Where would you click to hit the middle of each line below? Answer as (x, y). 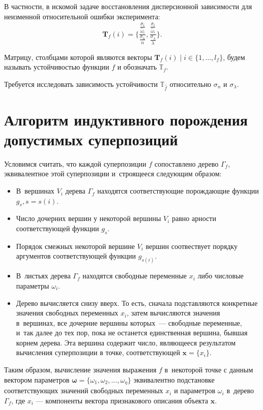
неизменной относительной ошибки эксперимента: (82, 16)
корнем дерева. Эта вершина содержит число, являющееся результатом (126, 342)
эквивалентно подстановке (174, 379)
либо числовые (221, 276)
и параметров (195, 390)
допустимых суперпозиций (91, 139)
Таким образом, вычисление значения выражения (80, 370)
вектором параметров (37, 379)
